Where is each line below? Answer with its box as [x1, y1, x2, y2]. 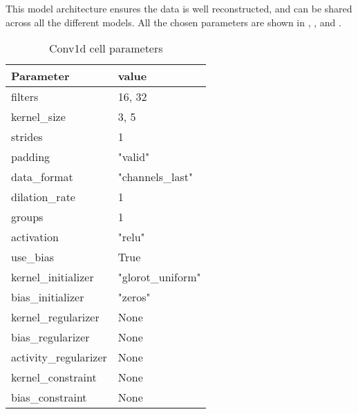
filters [11, 88, 39, 105]
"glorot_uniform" [117, 269, 201, 285]
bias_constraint [11, 389, 87, 406]
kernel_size [11, 109, 66, 125]
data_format [11, 169, 73, 185]
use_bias [11, 249, 54, 265]
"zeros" [117, 289, 151, 305]
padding [11, 149, 50, 165]
